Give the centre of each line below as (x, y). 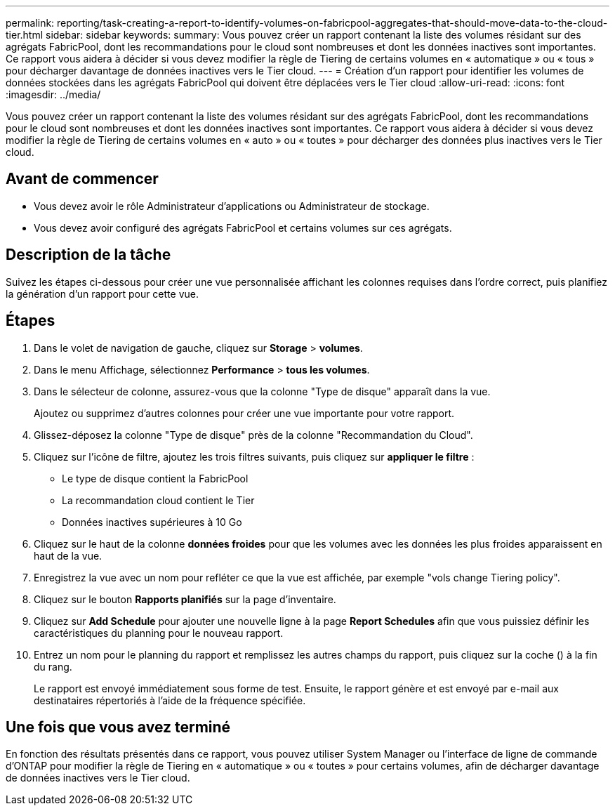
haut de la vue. (68, 555)
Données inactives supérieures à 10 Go (152, 522)
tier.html (25, 35)
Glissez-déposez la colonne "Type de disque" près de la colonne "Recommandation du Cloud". (253, 435)
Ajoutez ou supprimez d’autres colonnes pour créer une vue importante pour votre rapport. (244, 413)
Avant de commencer (82, 179)
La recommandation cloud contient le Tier (158, 500)
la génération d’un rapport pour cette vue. (102, 294)
